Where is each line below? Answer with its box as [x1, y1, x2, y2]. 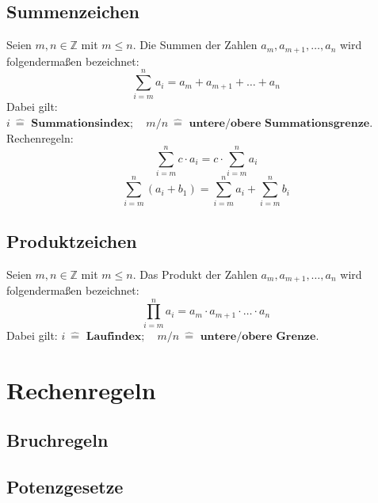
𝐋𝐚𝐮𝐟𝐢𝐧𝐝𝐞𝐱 [86, 330, 142, 342]
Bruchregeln [6, 428, 109, 452]
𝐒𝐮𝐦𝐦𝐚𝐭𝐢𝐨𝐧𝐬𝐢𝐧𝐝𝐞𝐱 [31, 117, 131, 129]
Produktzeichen [6, 228, 137, 253]
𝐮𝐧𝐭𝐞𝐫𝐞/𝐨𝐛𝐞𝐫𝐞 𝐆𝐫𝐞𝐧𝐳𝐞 [200, 330, 316, 342]
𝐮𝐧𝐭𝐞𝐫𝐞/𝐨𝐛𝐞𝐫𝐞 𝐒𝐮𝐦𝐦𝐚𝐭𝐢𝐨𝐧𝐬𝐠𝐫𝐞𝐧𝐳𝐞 [189, 117, 370, 129]
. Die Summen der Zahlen [132, 36, 258, 53]
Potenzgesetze [6, 474, 124, 498]
